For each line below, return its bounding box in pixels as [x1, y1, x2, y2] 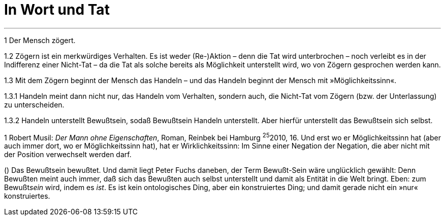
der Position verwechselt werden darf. [4, 150, 132, 159]
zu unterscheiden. [4, 100, 65, 109]
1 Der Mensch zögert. [4, 35, 76, 45]
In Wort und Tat [4, 1, 110, 18]
